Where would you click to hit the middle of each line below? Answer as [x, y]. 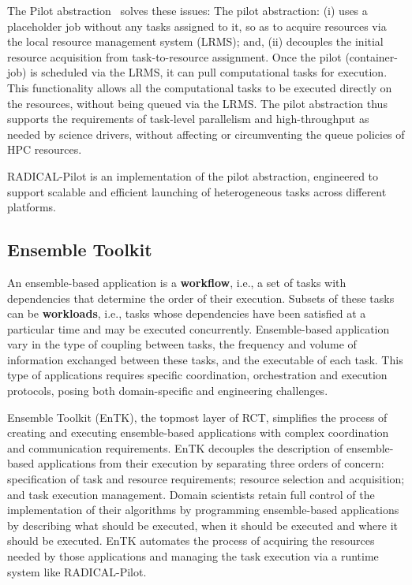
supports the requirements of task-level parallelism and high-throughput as [188, 119]
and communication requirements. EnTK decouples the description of [175, 447]
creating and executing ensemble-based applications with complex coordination [198, 432]
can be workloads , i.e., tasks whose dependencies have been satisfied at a [187, 313]
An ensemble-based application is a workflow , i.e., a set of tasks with [177, 282]
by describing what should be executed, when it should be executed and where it [202, 525]
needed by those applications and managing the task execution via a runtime [193, 556]
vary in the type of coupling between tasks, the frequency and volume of [182, 344]
